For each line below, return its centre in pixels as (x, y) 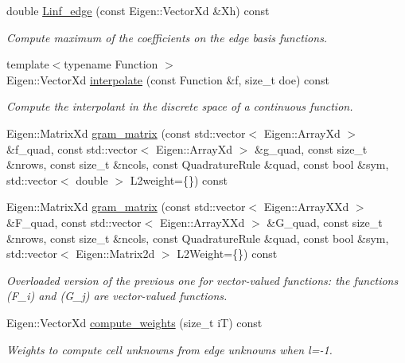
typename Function (111, 64)
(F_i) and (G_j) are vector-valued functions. (117, 296)
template (28, 64)
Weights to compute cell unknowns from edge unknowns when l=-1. (169, 349)
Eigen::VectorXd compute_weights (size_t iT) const (134, 322)
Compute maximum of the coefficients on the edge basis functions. (167, 37)
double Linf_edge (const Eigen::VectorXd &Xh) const (138, 10)
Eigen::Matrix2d (115, 254)
